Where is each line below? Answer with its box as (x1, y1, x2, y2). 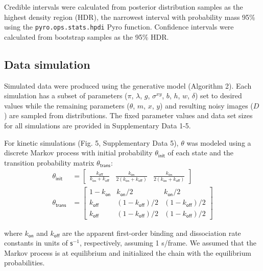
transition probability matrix (4, 157, 94, 168)
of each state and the (168, 147, 233, 158)
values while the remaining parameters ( (4, 100, 130, 111)
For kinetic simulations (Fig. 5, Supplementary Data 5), (4, 137, 179, 148)
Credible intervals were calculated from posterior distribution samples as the (4, 2, 243, 12)
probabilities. (4, 257, 45, 268)
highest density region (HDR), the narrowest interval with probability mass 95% (4, 11, 255, 22)
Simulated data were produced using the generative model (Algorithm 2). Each (4, 80, 252, 91)
